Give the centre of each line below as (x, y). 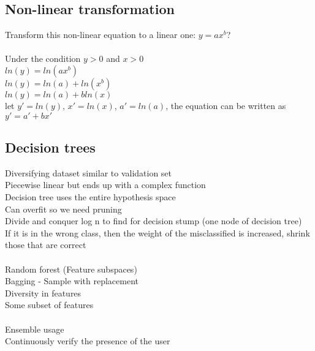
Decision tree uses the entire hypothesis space (90, 196)
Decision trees (50, 147)
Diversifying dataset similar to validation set (89, 172)
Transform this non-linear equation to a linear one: (101, 35)
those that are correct (46, 245)
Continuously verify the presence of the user (88, 341)
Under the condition (43, 58)
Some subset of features (49, 305)
